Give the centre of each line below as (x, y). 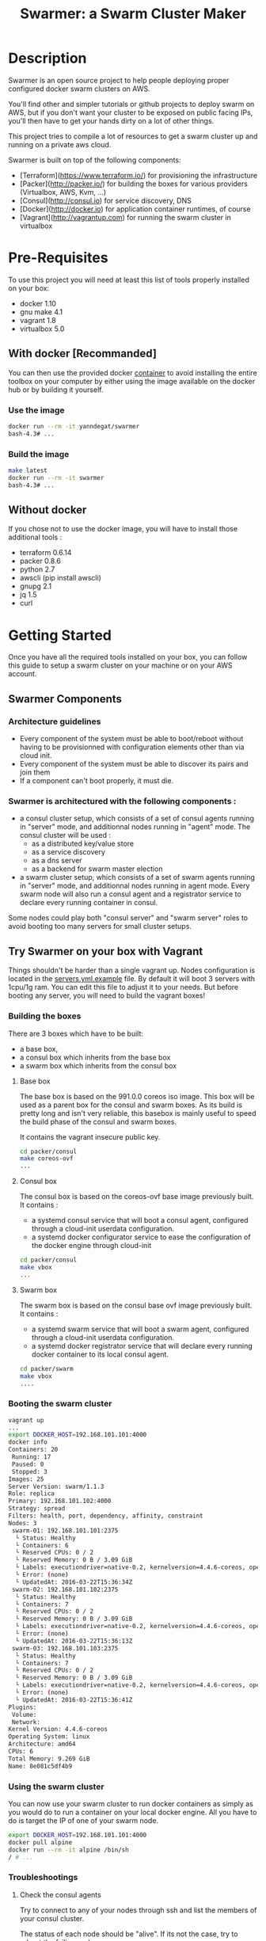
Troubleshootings (43, 1878)
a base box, (38, 1049)
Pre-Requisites (58, 258)
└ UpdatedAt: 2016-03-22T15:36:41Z (74, 1699)
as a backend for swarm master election (97, 869)
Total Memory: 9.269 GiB (49, 1759)
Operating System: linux (49, 1737)
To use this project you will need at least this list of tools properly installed (129, 280)
